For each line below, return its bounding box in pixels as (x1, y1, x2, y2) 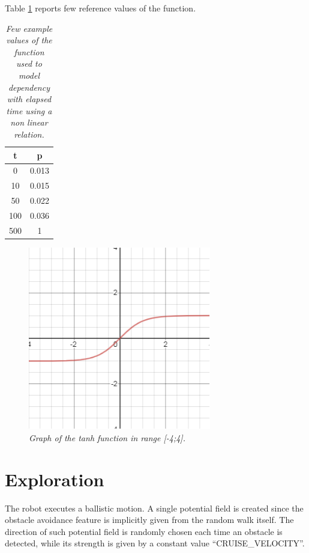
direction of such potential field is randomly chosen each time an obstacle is (5, 525, 283, 537)
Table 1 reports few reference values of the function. (5, 2, 196, 14)
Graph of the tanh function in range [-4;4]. (29, 431, 185, 444)
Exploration (5, 466, 104, 491)
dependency (8, 81, 50, 93)
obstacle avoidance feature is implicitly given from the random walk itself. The (5, 513, 294, 526)
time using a (6, 104, 52, 117)
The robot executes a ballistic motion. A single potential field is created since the (5, 501, 304, 514)
